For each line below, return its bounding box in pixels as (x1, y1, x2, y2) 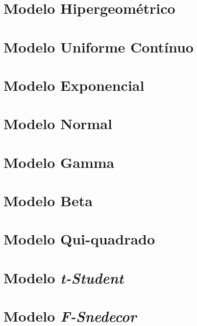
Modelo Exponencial (3, 75, 145, 95)
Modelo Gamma (3, 152, 115, 172)
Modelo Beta (3, 190, 93, 211)
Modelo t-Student (3, 267, 124, 288)
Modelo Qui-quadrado (3, 229, 155, 249)
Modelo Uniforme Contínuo (3, 36, 194, 56)
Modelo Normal (3, 113, 112, 134)
